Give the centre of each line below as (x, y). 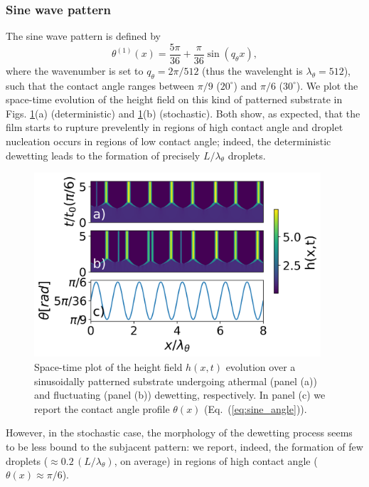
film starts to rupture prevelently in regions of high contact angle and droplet (175, 127)
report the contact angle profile (102, 408)
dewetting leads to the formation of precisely (103, 155)
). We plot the (327, 85)
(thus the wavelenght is (252, 70)
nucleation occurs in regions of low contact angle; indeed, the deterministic (169, 141)
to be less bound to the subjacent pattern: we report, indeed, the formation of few (184, 447)
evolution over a (261, 367)
